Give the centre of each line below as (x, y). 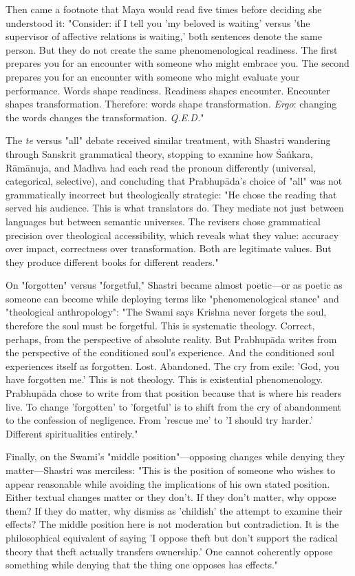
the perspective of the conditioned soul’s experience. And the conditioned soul (170, 352)
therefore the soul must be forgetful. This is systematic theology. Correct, (160, 326)
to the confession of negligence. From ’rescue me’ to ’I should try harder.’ (159, 420)
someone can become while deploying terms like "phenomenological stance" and (172, 298)
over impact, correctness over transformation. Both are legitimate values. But (169, 248)
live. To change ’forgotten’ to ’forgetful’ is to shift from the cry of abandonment (174, 406)
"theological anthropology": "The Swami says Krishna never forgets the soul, (166, 312)
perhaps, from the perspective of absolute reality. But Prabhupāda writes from (171, 339)
